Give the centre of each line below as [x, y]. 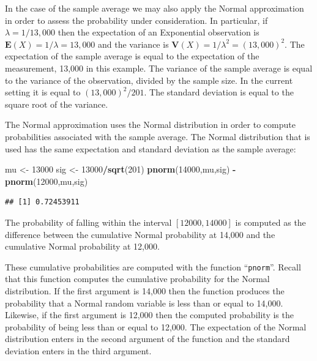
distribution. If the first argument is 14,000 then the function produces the [145, 290]
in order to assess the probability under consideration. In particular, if [136, 20]
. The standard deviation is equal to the [219, 92]
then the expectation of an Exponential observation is [158, 32]
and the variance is [133, 44]
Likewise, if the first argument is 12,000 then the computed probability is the [149, 315]
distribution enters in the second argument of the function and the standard [147, 339]
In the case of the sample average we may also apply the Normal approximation [155, 8]
